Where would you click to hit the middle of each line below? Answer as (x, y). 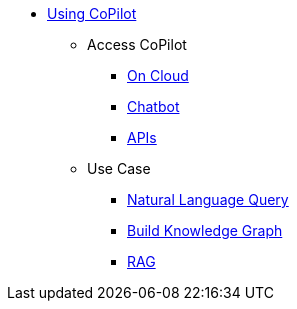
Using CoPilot (92, 13)
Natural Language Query (208, 199)
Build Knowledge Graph (205, 230)
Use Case (119, 168)
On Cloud (158, 75)
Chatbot (153, 106)
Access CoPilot (137, 44)
